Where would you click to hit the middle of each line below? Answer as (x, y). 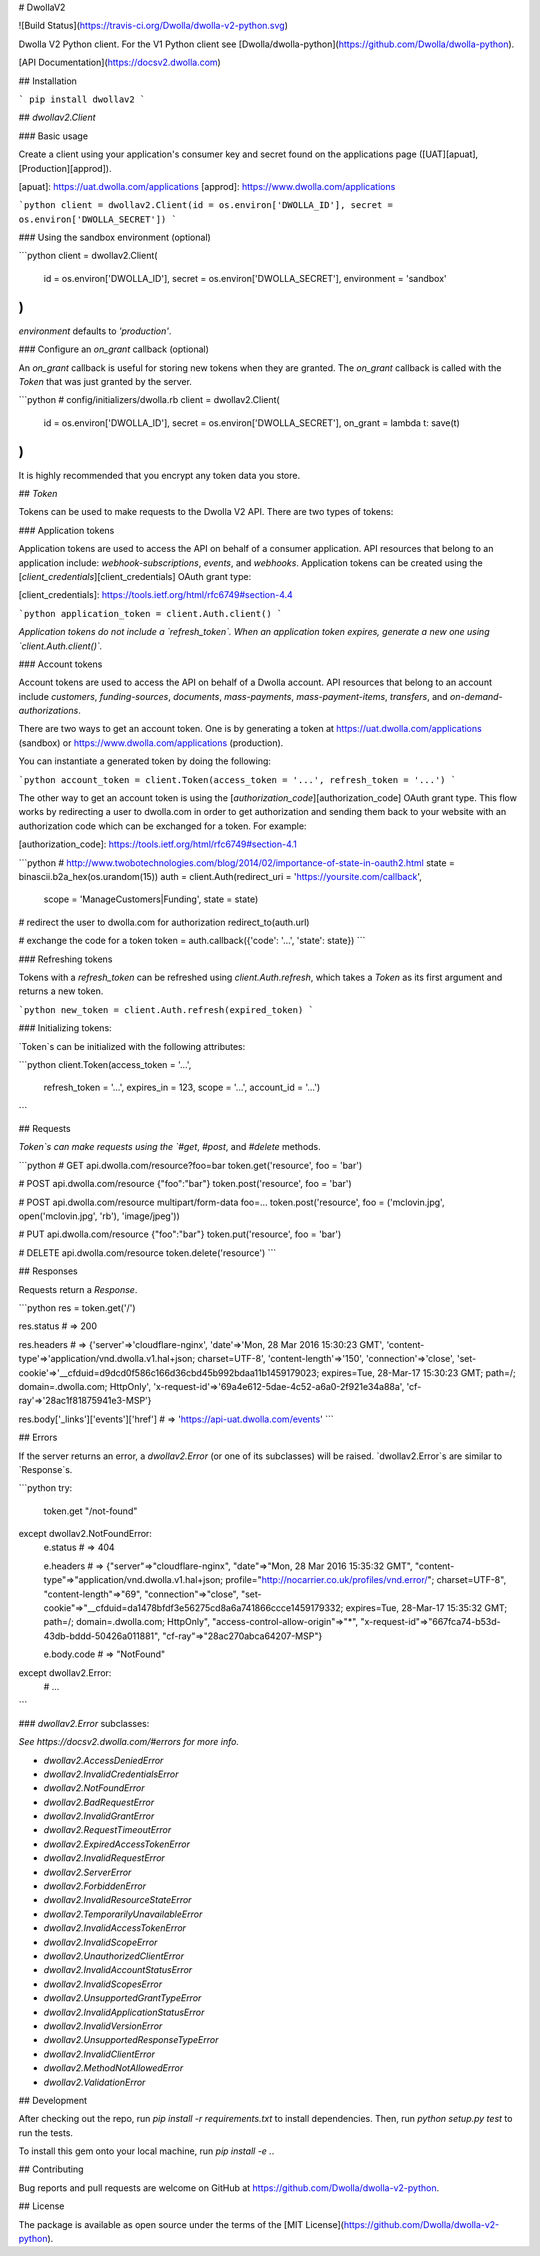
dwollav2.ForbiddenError (95, 1886)
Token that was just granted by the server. (105, 381)
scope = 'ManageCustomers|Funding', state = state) (151, 899)
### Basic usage (53, 136)
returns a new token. (61, 991)
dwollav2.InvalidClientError (99, 2054)
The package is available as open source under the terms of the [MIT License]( (181, 2224)
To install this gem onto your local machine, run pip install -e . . (146, 2151)
